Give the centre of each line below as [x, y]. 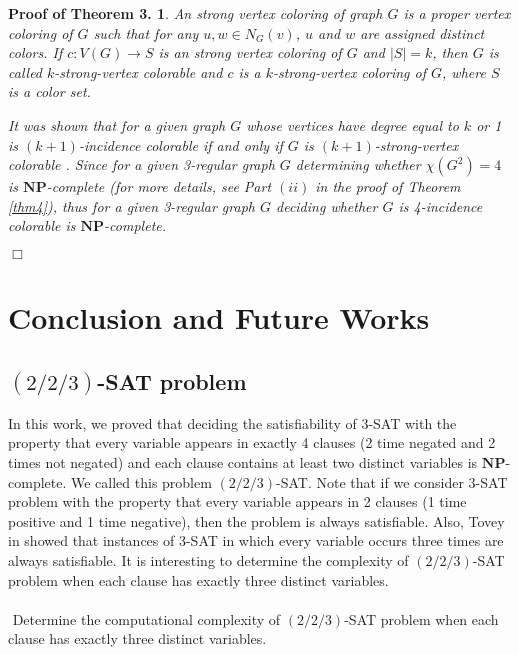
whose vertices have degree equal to [352, 124]
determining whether [358, 164]
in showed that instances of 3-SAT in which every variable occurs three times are [256, 540]
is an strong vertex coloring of [250, 52]
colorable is [42, 225]
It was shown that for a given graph [117, 124]
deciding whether [326, 205]
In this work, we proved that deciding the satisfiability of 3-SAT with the [232, 422]
